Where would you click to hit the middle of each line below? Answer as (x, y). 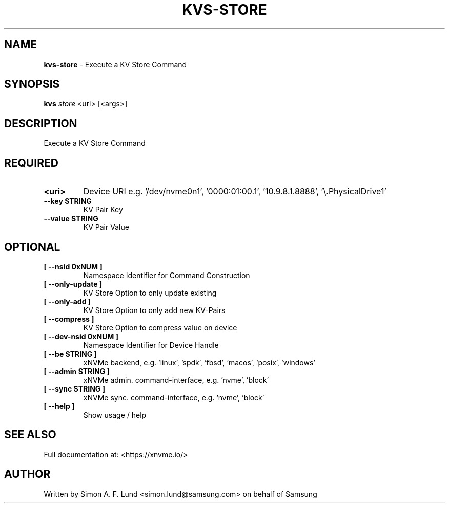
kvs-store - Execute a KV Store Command (115, 64)
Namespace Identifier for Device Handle (151, 345)
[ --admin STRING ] (77, 371)
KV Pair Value (106, 227)
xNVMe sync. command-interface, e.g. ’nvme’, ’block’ (174, 397)
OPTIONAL (32, 247)
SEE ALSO (30, 435)
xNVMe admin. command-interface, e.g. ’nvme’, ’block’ (176, 380)
